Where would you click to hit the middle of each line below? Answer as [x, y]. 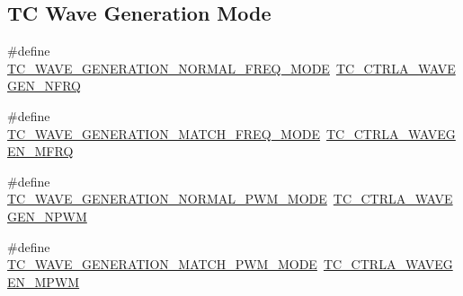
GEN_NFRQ [44, 86]
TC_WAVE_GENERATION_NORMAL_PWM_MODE [167, 199]
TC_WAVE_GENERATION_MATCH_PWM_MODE [162, 264]
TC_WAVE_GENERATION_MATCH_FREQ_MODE [164, 133]
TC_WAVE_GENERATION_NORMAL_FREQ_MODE [169, 68]
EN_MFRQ [40, 151]
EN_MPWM [44, 281]
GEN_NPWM [47, 216]
